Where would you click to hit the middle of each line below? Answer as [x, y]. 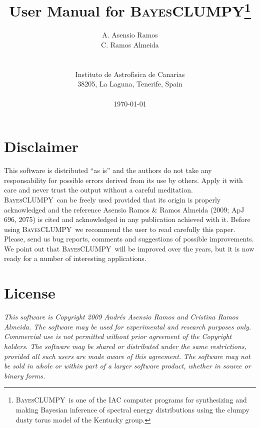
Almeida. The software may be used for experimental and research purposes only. [128, 326]
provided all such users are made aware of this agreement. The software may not [127, 356]
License [30, 293]
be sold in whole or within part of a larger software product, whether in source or [127, 366]
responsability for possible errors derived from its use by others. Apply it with [123, 180]
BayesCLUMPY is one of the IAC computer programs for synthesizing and [131, 400]
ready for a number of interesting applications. [75, 258]
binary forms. [25, 375]
